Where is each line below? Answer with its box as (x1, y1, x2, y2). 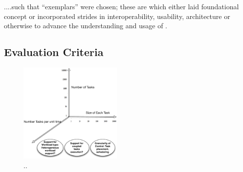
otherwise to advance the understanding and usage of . (4, 20, 167, 31)
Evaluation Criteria (4, 44, 104, 59)
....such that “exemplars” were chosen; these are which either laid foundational (4, 1, 239, 11)
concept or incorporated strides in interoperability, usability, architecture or (4, 11, 230, 21)
